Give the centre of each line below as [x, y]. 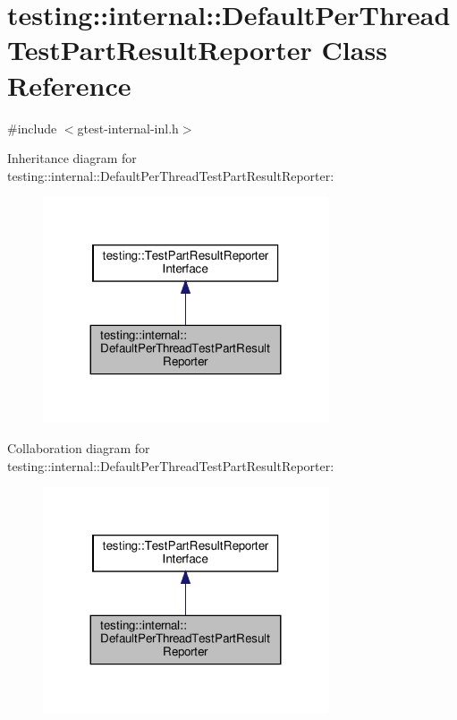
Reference [69, 85]
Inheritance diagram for [72, 158]
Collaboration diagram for [79, 447]
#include [32, 128]
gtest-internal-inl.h [128, 128]
